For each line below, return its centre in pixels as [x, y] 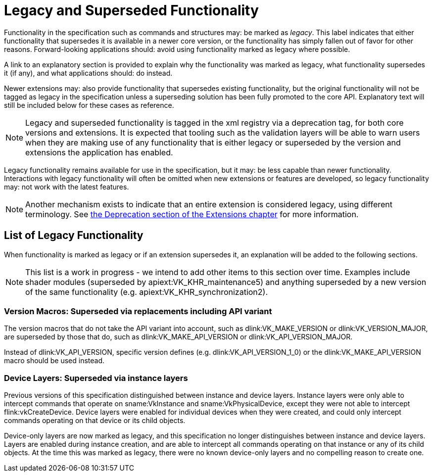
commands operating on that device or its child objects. [95, 421]
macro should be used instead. [54, 361]
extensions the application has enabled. [99, 152]
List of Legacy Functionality [74, 236]
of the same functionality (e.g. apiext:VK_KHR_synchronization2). [147, 292]
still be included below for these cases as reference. [89, 105]
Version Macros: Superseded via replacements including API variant [138, 311]
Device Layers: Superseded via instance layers [96, 378]
